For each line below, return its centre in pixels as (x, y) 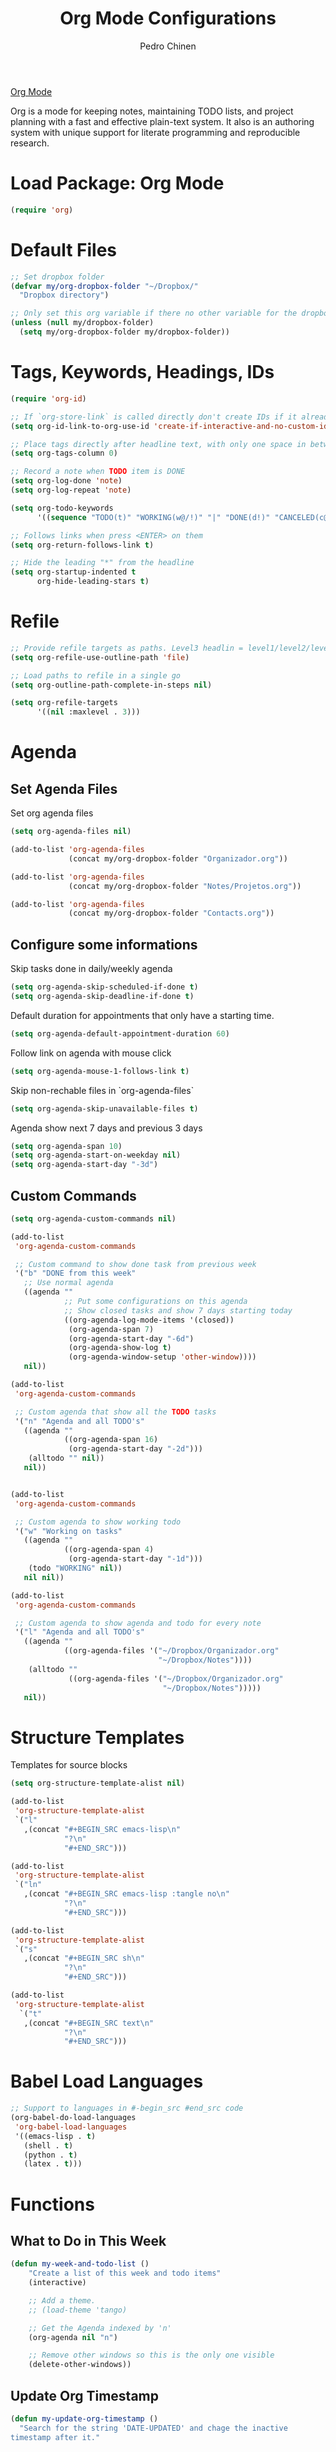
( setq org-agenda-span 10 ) (66, 1146)
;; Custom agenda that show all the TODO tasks (115, 1412)
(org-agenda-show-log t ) (120, 1348)
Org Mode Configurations (168, 18)
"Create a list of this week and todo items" (125, 2273)
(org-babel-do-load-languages (73, 2118)
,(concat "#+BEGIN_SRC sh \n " (84, 1958)
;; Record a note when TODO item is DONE (98, 472)
